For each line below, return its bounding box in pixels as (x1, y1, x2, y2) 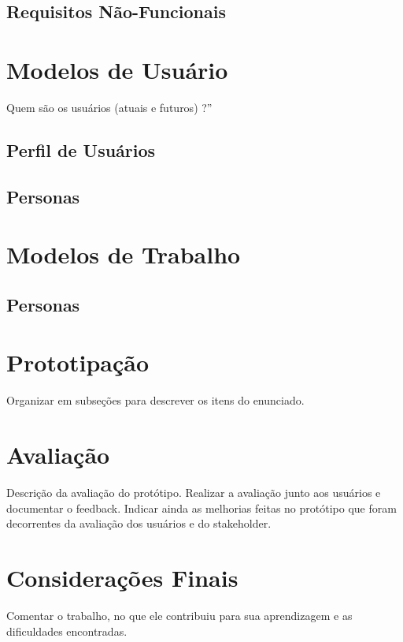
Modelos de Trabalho (6, 238, 241, 271)
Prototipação (6, 346, 150, 379)
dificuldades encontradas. (6, 622, 128, 639)
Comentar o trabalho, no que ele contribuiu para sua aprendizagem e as (6, 607, 353, 623)
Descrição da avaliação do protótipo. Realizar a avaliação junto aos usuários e (6, 484, 381, 501)
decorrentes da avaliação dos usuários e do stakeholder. (6, 515, 272, 532)
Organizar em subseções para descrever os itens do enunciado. (6, 392, 305, 409)
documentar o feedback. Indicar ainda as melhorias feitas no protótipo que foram (6, 499, 397, 516)
